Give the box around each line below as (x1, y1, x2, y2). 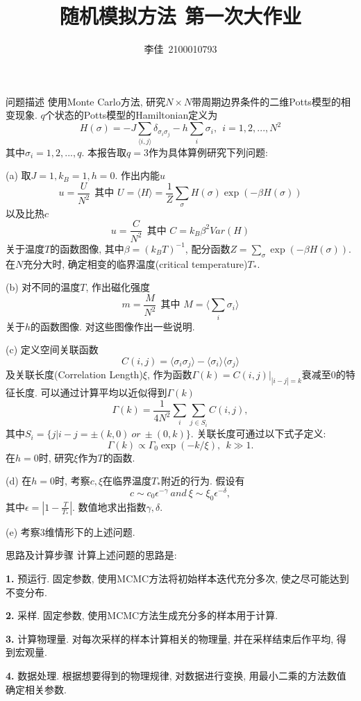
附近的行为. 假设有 (160, 473, 245, 488)
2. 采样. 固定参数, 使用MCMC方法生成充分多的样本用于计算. (6, 608, 278, 623)
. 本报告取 (81, 144, 127, 159)
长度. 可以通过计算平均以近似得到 (15, 385, 167, 400)
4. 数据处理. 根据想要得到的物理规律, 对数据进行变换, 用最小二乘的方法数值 (6, 668, 346, 682)
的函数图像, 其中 (50, 241, 124, 255)
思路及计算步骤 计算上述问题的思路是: (6, 548, 177, 562)
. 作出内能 (115, 168, 160, 183)
